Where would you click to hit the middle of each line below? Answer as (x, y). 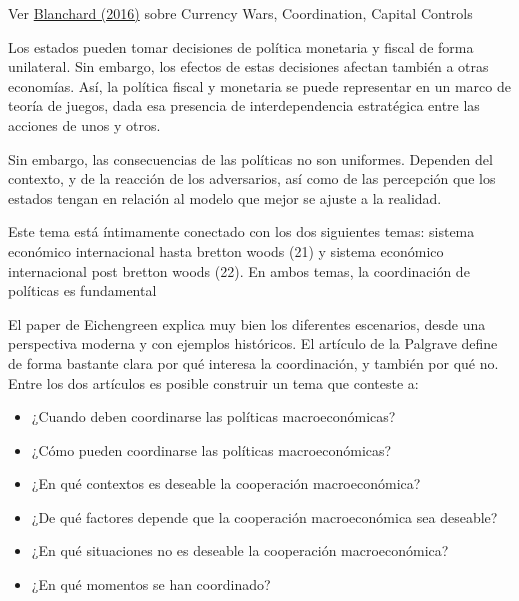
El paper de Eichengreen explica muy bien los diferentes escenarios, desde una (247, 323)
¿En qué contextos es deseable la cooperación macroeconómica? (226, 483)
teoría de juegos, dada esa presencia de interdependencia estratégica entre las (244, 105)
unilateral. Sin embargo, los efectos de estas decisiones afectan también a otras (248, 66)
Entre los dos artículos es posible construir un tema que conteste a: (213, 382)
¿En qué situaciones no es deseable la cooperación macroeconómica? (240, 550)
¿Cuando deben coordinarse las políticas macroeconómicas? (213, 416)
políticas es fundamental (82, 290)
